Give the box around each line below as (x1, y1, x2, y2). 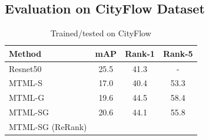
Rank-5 (162, 47, 193, 59)
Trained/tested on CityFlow (50, 27, 151, 39)
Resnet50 (9, 62, 42, 74)
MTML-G (9, 91, 45, 104)
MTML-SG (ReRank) (9, 121, 87, 133)
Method (9, 47, 42, 59)
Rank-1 (125, 47, 155, 59)
